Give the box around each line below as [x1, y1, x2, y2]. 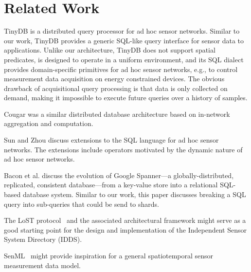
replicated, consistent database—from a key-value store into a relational [4, 180, 218, 190]
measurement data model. [4, 260, 81, 270]
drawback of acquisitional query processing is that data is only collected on [4, 83, 228, 93]
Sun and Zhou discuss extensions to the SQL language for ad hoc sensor [4, 135, 219, 145]
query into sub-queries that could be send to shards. [4, 199, 160, 209]
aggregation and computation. [4, 118, 93, 128]
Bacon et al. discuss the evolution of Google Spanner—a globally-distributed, [4, 170, 234, 180]
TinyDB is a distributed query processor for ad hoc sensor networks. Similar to [4, 26, 240, 36]
